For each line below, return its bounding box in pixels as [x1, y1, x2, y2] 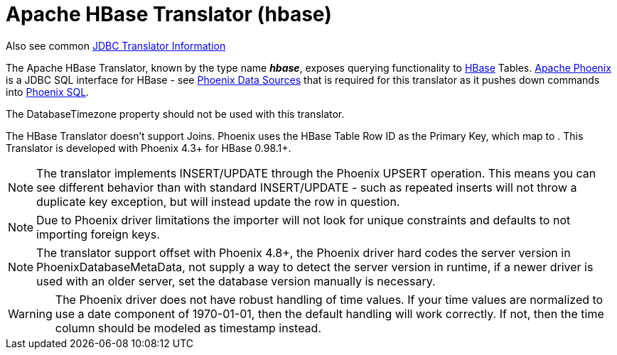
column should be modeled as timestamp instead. [55, 320, 322, 335]
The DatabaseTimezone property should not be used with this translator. [6, 107, 345, 120]
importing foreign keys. [36, 226, 160, 241]
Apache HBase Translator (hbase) [6, 2, 332, 26]
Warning [8, 306, 53, 321]
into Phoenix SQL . [6, 85, 90, 98]
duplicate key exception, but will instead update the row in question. [36, 194, 400, 209]
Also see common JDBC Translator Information [6, 39, 226, 52]
